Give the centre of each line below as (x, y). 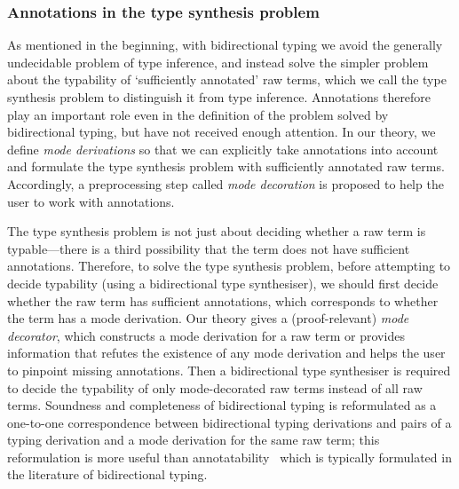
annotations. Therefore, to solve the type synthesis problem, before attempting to (229, 266)
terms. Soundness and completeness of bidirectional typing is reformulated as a (222, 405)
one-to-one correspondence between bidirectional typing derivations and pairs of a (229, 422)
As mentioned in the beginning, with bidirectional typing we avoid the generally (225, 45)
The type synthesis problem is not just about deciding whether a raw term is (217, 231)
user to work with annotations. (91, 201)
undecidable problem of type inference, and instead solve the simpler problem (218, 62)
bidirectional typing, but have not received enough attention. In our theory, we (222, 132)
